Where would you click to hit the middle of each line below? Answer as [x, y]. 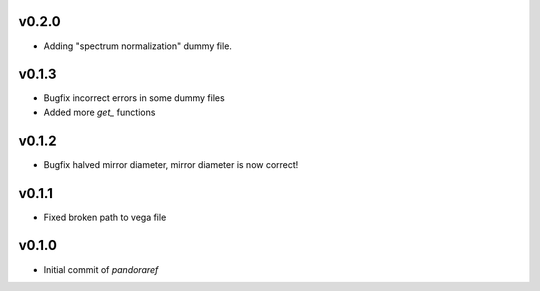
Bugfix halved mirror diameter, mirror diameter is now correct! [171, 164]
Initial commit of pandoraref [101, 269]
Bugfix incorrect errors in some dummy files [134, 98]
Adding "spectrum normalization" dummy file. [137, 46]
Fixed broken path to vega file [105, 217]
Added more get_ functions [99, 112]
